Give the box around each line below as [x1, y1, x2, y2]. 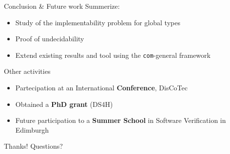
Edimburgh [15, 124, 49, 135]
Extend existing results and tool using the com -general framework [15, 50, 211, 60]
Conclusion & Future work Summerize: [4, 1, 120, 11]
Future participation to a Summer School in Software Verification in [15, 115, 226, 125]
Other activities [4, 66, 51, 76]
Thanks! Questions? [4, 141, 63, 151]
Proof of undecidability [15, 34, 84, 44]
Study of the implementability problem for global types [15, 17, 180, 27]
